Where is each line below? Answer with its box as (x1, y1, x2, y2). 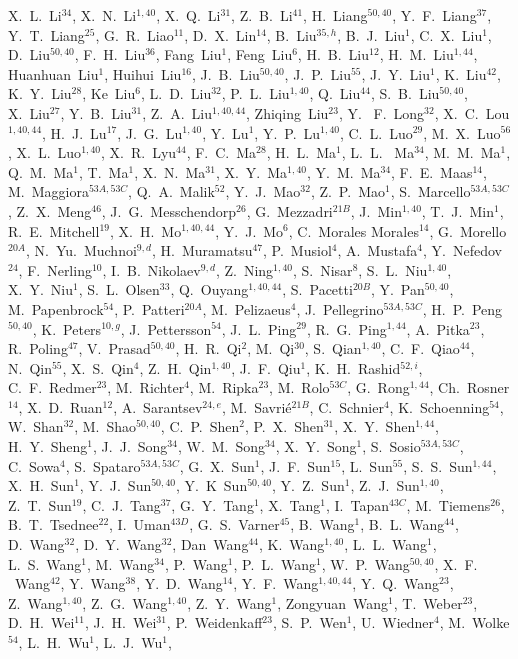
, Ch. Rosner (429, 377, 510, 398)
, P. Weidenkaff (166, 612, 263, 633)
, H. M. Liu (379, 44, 454, 65)
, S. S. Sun (403, 455, 473, 476)
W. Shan (8, 416, 64, 437)
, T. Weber (393, 592, 463, 613)
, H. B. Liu (297, 44, 370, 65)
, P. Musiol (263, 240, 332, 261)
